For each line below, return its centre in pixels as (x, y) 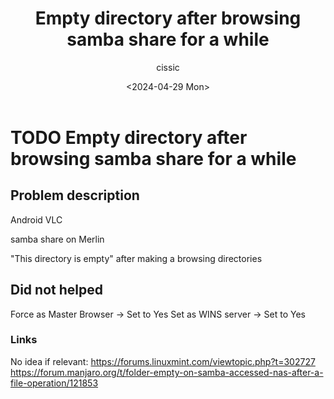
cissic (168, 67)
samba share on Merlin (57, 239)
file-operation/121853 (54, 383)
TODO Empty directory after (129, 137)
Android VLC (36, 219)
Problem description (75, 195)
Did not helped (56, 290)
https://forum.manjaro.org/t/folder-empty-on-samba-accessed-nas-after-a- (167, 372)
